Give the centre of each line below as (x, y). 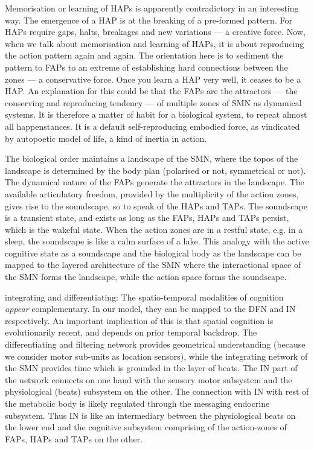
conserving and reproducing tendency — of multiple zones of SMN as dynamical (153, 102)
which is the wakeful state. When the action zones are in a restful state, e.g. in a (154, 229)
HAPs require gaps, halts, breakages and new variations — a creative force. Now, (155, 32)
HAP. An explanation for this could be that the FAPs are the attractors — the (151, 91)
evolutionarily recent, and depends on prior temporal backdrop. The (131, 332)
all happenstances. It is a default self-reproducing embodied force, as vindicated (152, 126)
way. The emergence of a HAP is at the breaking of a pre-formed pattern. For (149, 20)
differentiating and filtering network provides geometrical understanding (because (155, 344)
